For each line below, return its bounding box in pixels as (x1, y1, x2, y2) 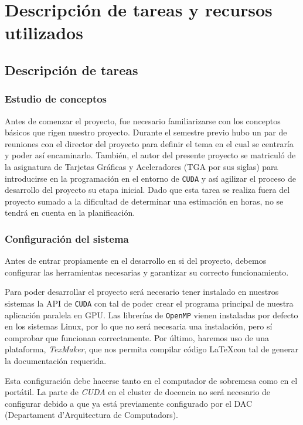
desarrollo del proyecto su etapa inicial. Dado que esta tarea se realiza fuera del (5, 183, 290, 196)
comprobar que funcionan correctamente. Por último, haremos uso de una (5, 331, 269, 344)
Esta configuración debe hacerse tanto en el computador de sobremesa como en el (5, 374, 298, 386)
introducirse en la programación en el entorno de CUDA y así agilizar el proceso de (5, 172, 296, 184)
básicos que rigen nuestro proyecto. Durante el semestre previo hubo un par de (5, 126, 287, 138)
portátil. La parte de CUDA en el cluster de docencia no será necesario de (5, 386, 271, 398)
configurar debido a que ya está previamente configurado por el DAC (5, 397, 253, 409)
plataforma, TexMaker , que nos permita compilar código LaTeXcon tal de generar (5, 343, 299, 355)
